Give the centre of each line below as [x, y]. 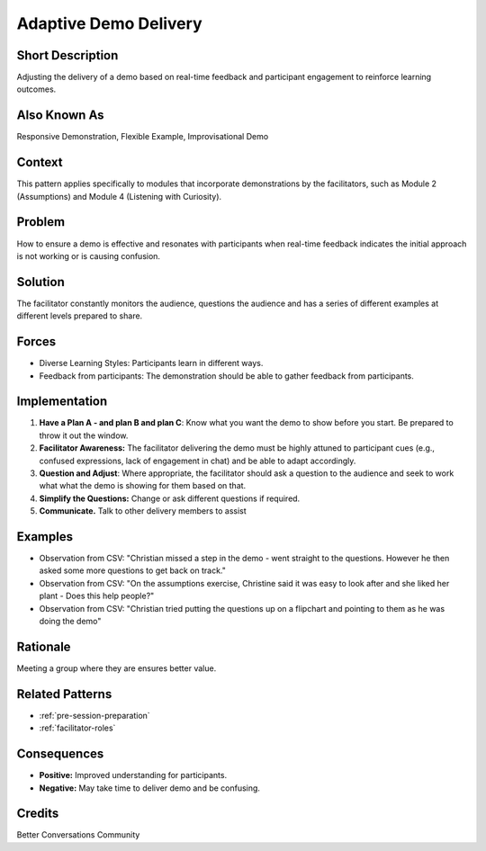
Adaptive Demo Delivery [109, 23]
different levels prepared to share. [80, 316]
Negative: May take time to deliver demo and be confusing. [150, 788]
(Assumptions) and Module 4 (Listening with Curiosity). [119, 196]
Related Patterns [64, 694]
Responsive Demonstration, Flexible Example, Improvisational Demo [143, 137]
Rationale [44, 646]
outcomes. [36, 89]
